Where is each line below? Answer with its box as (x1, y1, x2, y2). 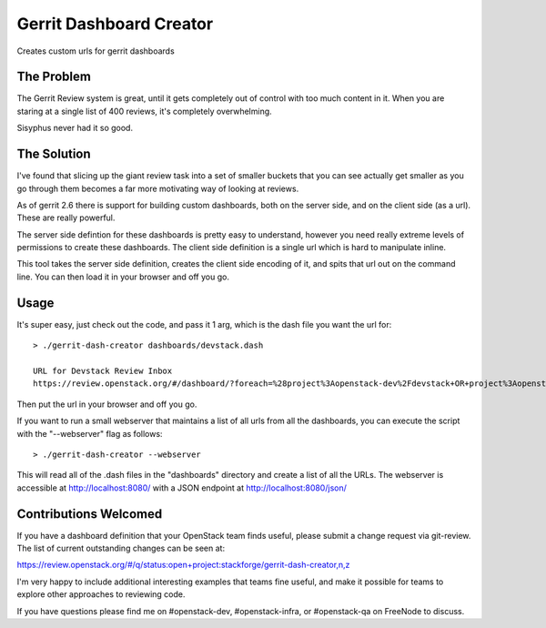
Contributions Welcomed (16, 506, 163, 522)
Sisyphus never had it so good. (16, 123, 134, 134)
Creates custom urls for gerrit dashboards (16, 46, 175, 56)
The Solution (16, 147, 91, 162)
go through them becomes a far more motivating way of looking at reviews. (16, 183, 299, 194)
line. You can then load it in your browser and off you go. (16, 271, 229, 282)
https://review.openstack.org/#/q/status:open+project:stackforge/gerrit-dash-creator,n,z (16, 560, 350, 571)
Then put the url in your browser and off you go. (16, 399, 197, 410)
